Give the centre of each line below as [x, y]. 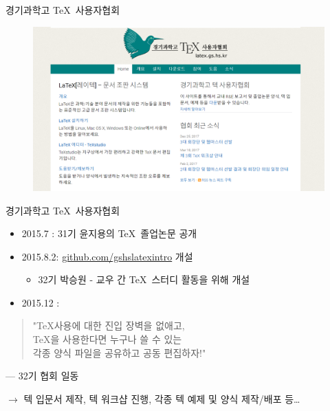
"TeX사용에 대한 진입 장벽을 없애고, [109, 325]
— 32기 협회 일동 [42, 376]
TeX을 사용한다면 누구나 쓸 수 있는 [107, 339]
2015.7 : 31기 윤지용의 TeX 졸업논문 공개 [109, 233]
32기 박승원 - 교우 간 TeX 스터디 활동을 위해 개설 [144, 279]
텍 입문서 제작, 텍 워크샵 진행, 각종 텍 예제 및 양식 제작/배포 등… [162, 398]
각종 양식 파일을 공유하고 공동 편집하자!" [119, 352]
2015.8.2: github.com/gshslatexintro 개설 [107, 256]
